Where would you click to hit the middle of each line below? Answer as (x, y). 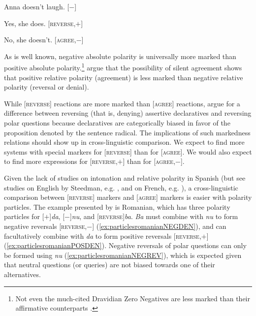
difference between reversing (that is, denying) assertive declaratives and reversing (128, 113)
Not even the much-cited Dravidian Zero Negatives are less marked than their (133, 298)
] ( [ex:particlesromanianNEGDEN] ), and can (159, 226)
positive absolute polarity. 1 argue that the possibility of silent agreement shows (123, 67)
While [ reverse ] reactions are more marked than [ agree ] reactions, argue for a (122, 103)
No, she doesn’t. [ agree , (40, 40)
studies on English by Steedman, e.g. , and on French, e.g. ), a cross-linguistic (121, 187)
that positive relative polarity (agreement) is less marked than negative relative (124, 77)
